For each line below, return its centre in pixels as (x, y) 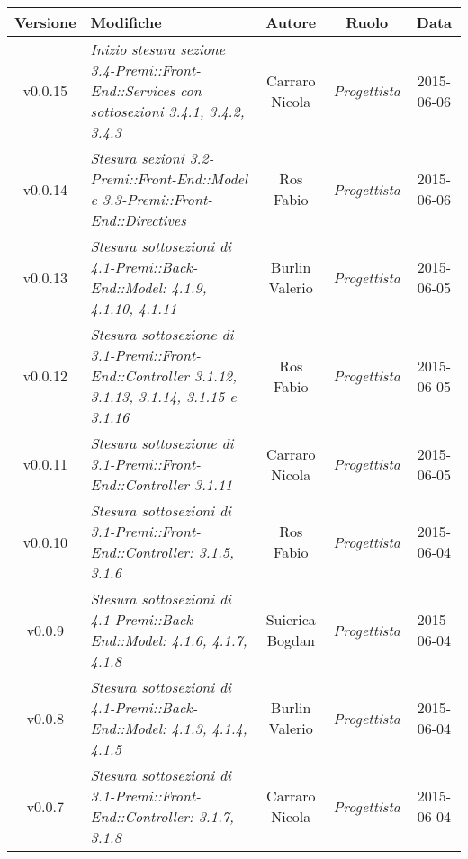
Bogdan (291, 640)
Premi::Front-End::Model (169, 179)
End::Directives (138, 220)
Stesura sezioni (137, 158)
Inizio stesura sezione (158, 49)
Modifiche (126, 22)
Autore (291, 22)
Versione (45, 22)
